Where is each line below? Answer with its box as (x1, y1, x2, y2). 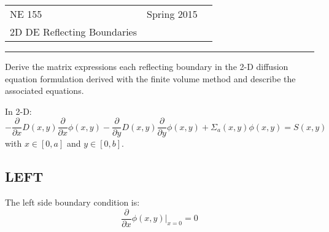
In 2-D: (5, 104, 32, 117)
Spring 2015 (147, 7, 198, 21)
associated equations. (5, 84, 84, 97)
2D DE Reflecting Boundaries (10, 25, 137, 39)
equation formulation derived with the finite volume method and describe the (5, 72, 296, 85)
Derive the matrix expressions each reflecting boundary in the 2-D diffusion (5, 60, 288, 72)
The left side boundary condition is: (5, 196, 140, 209)
